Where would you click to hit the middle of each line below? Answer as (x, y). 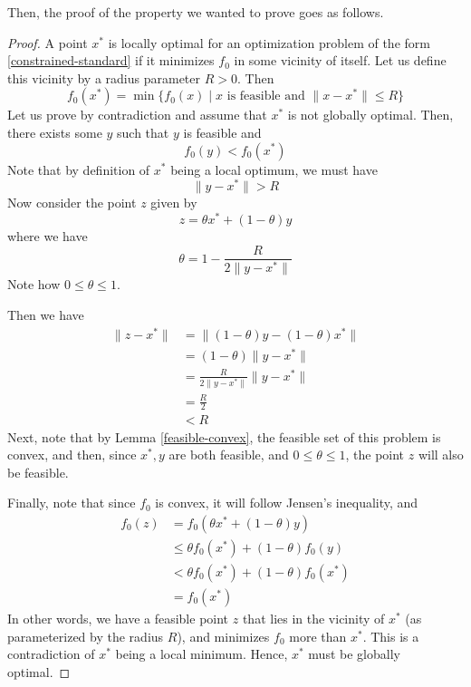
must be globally (354, 654)
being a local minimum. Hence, (202, 654)
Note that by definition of (79, 169)
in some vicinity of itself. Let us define (340, 60)
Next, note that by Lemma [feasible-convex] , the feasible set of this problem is (224, 436)
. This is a (391, 636)
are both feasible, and (229, 455)
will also (441, 455)
